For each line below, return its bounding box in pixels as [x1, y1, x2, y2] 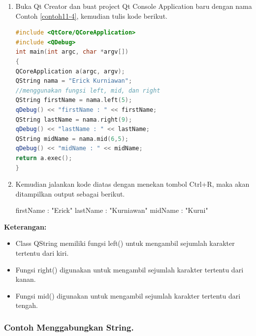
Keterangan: [4, 221, 47, 232]
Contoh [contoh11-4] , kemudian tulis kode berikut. [15, 10, 167, 21]
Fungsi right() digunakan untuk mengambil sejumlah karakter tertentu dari [15, 264, 244, 274]
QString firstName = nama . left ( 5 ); [15, 97, 132, 104]
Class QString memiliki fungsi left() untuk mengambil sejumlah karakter [15, 238, 235, 248]
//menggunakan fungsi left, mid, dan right [15, 87, 160, 94]
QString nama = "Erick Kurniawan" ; [15, 77, 132, 85]
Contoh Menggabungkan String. [4, 321, 134, 333]
